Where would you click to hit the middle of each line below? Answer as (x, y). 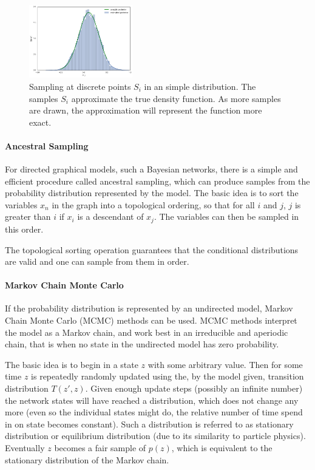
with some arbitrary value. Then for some (225, 364)
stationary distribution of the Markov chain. (87, 459)
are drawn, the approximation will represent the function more (146, 110)
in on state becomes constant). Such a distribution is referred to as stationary (149, 424)
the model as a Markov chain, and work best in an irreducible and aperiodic (147, 332)
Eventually (25, 448)
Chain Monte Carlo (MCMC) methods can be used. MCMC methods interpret (151, 320)
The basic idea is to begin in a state (72, 364)
